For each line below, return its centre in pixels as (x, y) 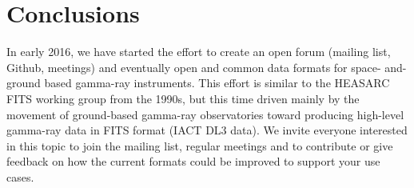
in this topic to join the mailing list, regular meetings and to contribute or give (200, 145)
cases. (20, 176)
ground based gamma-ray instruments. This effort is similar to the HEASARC (198, 83)
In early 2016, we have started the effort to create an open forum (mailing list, (199, 52)
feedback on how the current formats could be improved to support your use (193, 161)
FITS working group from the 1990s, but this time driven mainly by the (183, 98)
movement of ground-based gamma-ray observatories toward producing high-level (205, 114)
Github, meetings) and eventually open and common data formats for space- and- (207, 67)
